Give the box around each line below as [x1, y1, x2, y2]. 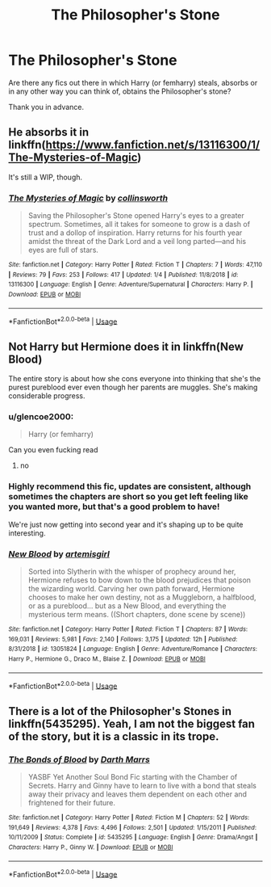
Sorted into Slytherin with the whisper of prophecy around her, [27, 567, 236, 577]
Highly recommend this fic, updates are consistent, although [8, 481, 252, 492]
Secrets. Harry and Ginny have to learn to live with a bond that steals [27, 781, 256, 790]
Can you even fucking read [8, 445, 98, 455]
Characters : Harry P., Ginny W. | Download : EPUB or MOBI [8, 843, 173, 851]
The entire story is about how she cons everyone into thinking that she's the [8, 374, 261, 384]
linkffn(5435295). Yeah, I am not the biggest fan [8, 717, 256, 730]
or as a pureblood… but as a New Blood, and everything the [27, 601, 227, 611]
